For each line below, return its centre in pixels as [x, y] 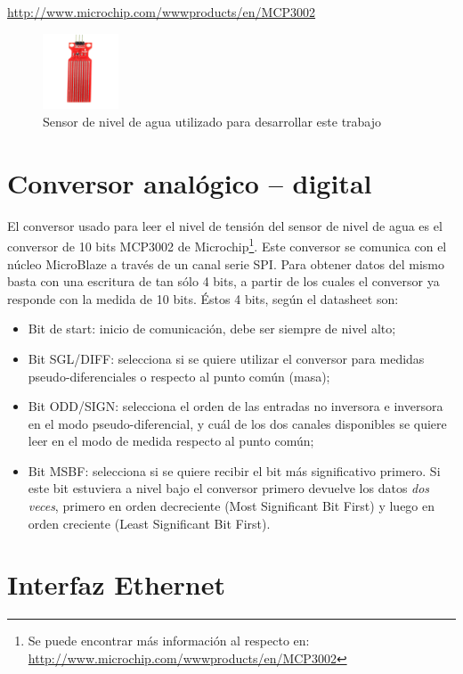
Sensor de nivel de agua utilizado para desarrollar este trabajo [212, 121]
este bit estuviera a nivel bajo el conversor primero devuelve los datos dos [229, 488]
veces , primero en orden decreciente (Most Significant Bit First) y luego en [231, 506]
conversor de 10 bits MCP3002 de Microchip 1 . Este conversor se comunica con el [227, 245]
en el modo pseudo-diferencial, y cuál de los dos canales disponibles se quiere [237, 423]
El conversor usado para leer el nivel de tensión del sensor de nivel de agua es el [225, 225]
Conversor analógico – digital [190, 182]
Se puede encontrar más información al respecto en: [169, 641]
